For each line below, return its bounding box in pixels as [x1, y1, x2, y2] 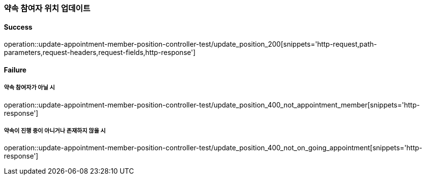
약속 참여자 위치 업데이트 [4, 3, 91, 13]
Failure [4, 65, 27, 74]
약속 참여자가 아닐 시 [4, 84, 55, 91]
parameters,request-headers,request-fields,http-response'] [4, 48, 196, 57]
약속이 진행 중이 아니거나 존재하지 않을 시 [4, 127, 106, 134]
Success [4, 22, 33, 31]
